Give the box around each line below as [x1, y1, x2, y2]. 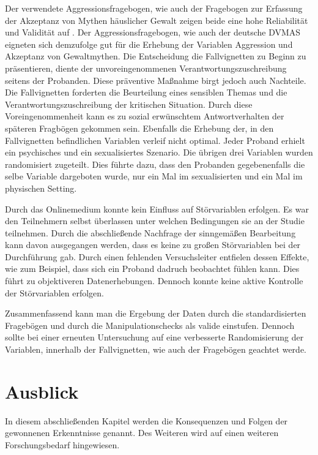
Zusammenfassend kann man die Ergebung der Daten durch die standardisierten [5, 307, 306, 320]
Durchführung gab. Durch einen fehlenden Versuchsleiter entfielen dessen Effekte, [5, 250, 309, 263]
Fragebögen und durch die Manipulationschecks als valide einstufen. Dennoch [5, 318, 295, 331]
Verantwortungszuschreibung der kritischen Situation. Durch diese [5, 97, 253, 110]
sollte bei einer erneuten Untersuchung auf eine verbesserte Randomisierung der [5, 331, 304, 344]
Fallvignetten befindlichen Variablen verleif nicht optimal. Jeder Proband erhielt [5, 133, 305, 146]
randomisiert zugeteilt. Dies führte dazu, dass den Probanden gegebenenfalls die [5, 157, 305, 170]
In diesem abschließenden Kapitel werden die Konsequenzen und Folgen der [5, 414, 288, 427]
